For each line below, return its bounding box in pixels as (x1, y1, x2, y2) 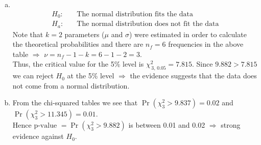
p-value (34, 122, 57, 130)
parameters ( (64, 28, 105, 39)
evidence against (12, 131, 64, 141)
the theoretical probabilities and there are (12, 39, 144, 49)
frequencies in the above (168, 39, 244, 49)
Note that (12, 28, 43, 39)
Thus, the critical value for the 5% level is (12, 59, 144, 69)
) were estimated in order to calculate (129, 28, 247, 39)
